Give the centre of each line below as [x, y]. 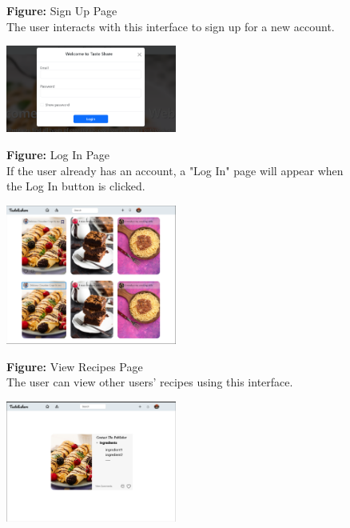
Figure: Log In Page [58, 155]
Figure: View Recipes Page [75, 366]
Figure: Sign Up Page [62, 10]
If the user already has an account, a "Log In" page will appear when [175, 170]
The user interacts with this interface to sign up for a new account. [171, 26]
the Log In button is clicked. [76, 186]
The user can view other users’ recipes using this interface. [150, 382]
